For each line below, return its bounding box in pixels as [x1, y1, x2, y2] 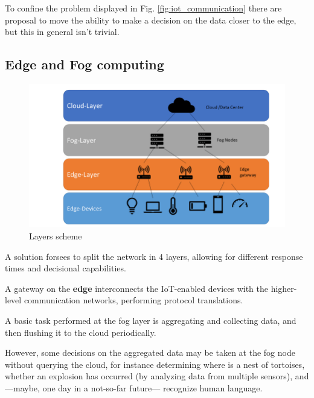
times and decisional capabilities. [5, 262, 126, 274]
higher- [271, 282, 297, 294]
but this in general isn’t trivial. [5, 25, 120, 38]
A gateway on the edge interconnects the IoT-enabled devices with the [5, 282, 268, 294]
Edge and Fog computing [5, 55, 164, 74]
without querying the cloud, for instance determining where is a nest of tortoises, [5, 358, 305, 370]
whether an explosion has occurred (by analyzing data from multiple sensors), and [5, 370, 309, 382]
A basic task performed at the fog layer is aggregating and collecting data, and [5, 314, 296, 326]
